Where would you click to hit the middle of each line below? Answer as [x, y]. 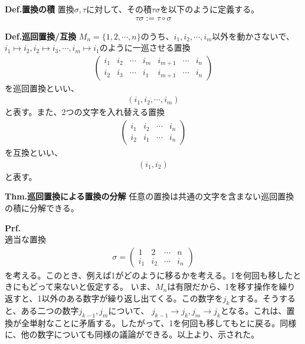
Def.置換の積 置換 [40, 9]
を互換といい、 [34, 153]
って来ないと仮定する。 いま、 [96, 286]
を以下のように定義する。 [210, 9]
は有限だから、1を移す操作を [223, 286]
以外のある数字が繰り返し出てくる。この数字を [132, 298]
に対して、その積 [119, 9]
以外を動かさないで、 [253, 36]
